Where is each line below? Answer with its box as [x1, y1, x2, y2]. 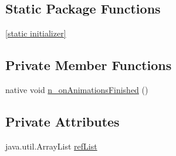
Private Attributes [5, 112, 120, 130]
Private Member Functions [5, 56, 172, 74]
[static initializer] [5, 27, 66, 39]
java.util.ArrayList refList [5, 140, 97, 152]
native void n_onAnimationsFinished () [5, 84, 148, 95]
